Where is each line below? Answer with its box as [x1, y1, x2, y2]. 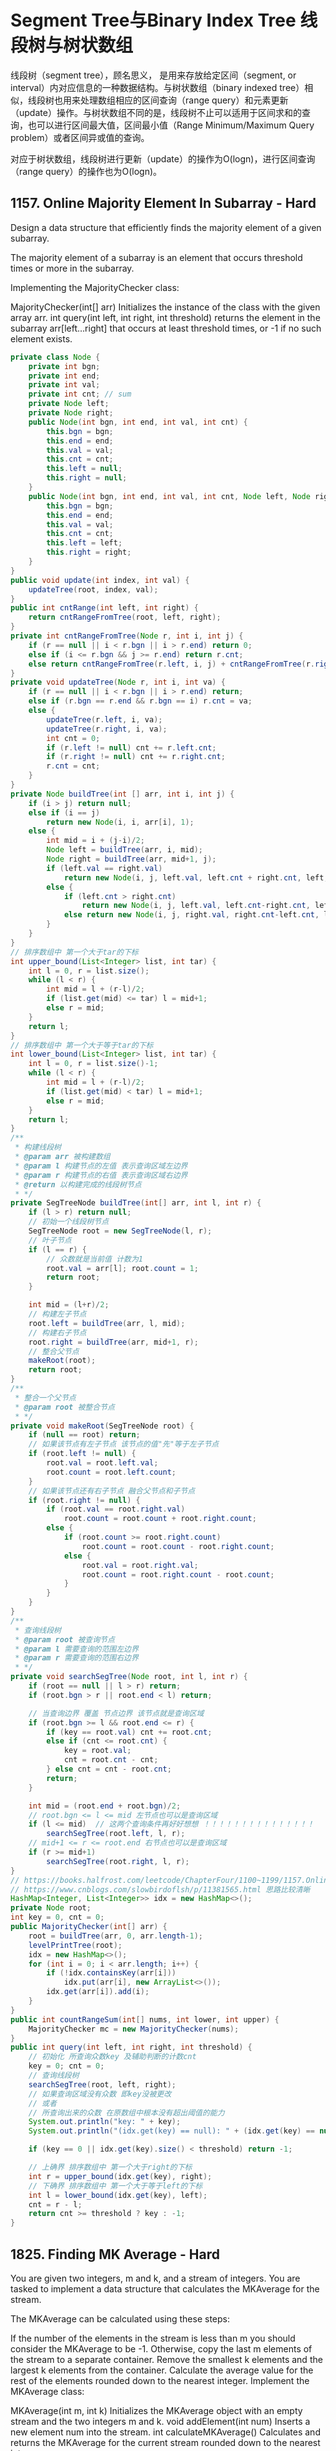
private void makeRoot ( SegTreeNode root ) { [10, 1421, 195, 1431]
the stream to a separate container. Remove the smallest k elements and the [10, 2353, 323, 2365]
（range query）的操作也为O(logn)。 [10, 165, 163, 177]
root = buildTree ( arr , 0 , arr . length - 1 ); [28, 1931, 203, 1941]
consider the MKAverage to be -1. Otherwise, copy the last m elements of [10, 2342, 313, 2355]
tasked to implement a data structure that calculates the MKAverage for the [10, 2282, 320, 2295]
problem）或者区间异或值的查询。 [10, 131, 150, 143]
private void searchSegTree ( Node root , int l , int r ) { [10, 1672, 248, 1682]
